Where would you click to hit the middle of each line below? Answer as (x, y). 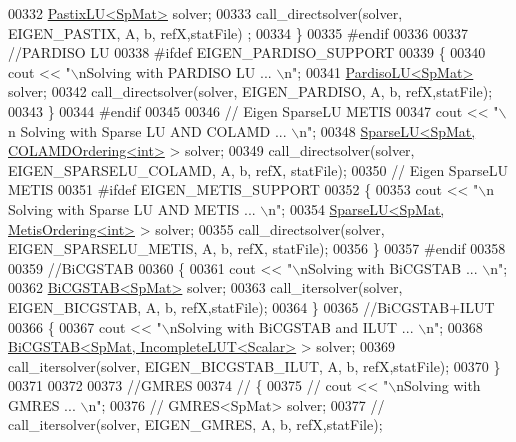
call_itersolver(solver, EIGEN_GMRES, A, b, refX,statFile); (195, 424)
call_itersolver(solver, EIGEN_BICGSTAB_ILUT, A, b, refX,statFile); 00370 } (254, 365)
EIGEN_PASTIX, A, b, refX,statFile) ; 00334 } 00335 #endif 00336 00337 (238, 32)
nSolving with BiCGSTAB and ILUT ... (291, 326)
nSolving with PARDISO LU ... (175, 71)
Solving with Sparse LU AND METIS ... (132, 208)
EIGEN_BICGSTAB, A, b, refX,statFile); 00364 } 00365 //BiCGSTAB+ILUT (251, 306)
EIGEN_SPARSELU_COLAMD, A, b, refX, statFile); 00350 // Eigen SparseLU (258, 169)
